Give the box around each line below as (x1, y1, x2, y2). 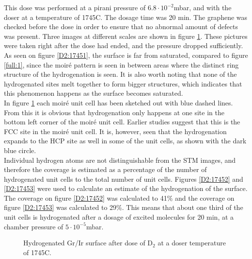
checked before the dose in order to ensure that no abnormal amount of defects (4, 21, 238, 32)
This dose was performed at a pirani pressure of (4, 2, 146, 12)
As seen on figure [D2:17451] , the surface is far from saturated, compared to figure (4, 50, 248, 60)
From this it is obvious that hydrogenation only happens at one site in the (4, 107, 224, 117)
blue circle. (4, 145, 36, 155)
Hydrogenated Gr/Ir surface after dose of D (23, 238, 153, 248)
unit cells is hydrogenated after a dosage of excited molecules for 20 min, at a (4, 212, 234, 222)
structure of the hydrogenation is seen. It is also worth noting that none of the (4, 69, 237, 79)
